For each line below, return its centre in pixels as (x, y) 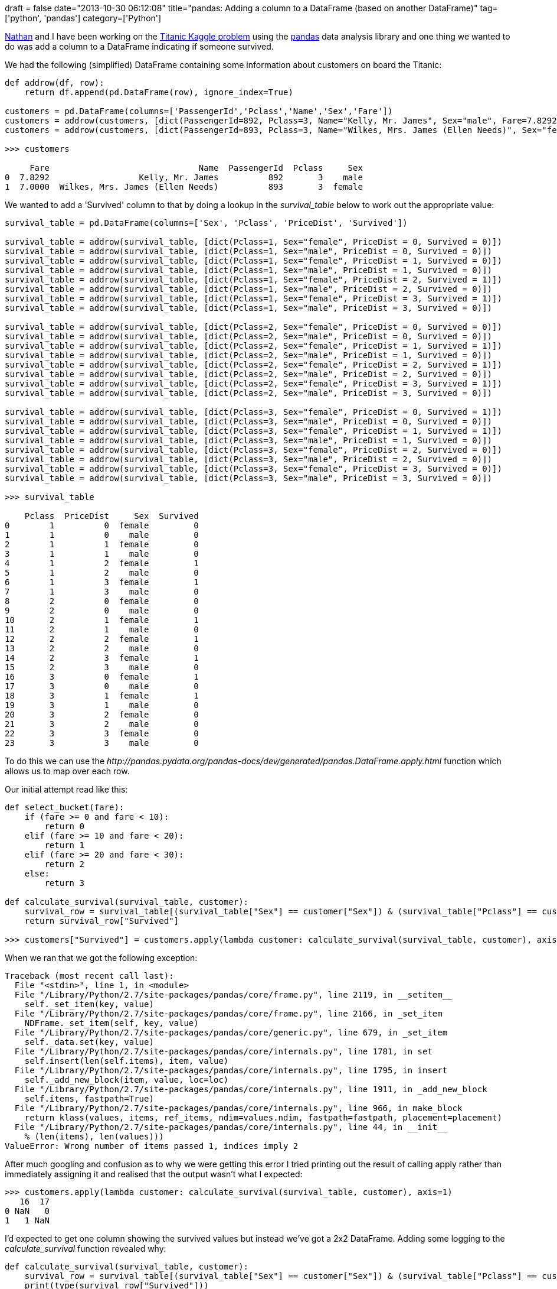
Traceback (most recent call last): (89, 976)
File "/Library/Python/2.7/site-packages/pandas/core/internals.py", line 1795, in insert (231, 1070)
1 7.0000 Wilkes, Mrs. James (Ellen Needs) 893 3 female (184, 187)
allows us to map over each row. (67, 771)
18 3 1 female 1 (102, 696)
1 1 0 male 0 (102, 535)
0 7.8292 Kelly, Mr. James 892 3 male (184, 177)
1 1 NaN (27, 1220)
